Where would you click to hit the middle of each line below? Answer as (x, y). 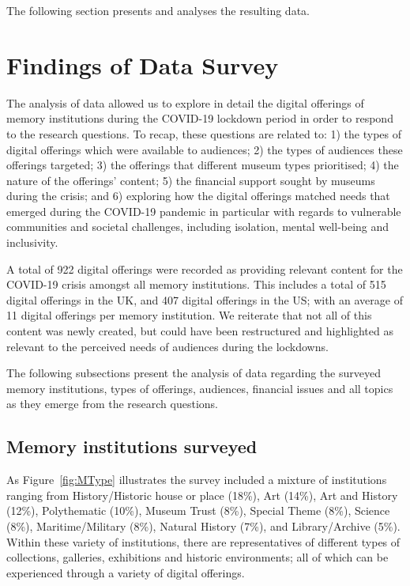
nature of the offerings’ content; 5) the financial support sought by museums (191, 180)
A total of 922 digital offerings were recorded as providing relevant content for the (205, 268)
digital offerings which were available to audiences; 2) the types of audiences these (205, 149)
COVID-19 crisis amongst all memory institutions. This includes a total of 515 (196, 284)
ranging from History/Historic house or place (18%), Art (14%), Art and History (202, 495)
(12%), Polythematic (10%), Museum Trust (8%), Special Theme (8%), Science (198, 510)
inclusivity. (32, 242)
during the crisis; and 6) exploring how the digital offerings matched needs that (198, 196)
